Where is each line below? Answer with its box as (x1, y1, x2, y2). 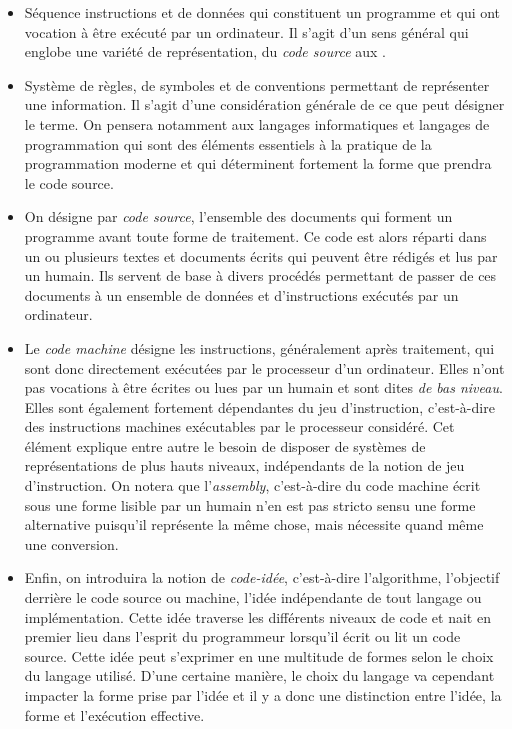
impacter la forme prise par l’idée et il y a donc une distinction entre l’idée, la (24, 685, 502, 705)
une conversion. (24, 533, 119, 554)
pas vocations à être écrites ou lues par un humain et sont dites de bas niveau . (24, 377, 503, 398)
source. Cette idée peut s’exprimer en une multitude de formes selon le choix (24, 645, 494, 666)
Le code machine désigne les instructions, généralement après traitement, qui (24, 337, 495, 358)
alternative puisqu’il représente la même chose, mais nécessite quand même (24, 514, 484, 535)
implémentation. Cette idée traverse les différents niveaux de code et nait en (24, 606, 491, 627)
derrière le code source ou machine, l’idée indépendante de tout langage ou (24, 587, 482, 608)
